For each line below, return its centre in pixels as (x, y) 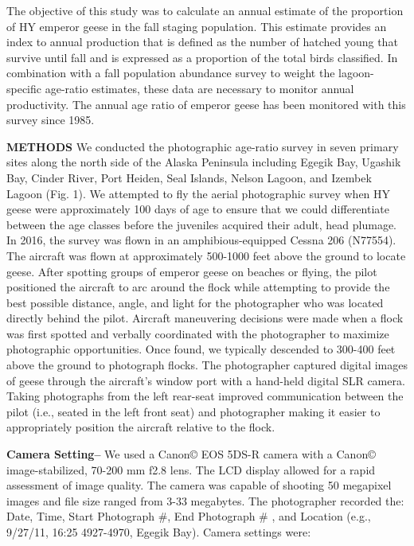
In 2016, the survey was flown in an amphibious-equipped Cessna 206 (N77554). (201, 240)
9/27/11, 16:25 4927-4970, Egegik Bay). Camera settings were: (159, 532)
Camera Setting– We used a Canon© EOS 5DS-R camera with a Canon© (191, 454)
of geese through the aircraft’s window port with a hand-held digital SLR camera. (206, 380)
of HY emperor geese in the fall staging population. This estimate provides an (197, 26)
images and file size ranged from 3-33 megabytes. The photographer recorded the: (205, 500)
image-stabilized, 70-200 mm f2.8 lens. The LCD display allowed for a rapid (191, 469)
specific (24, 88)
